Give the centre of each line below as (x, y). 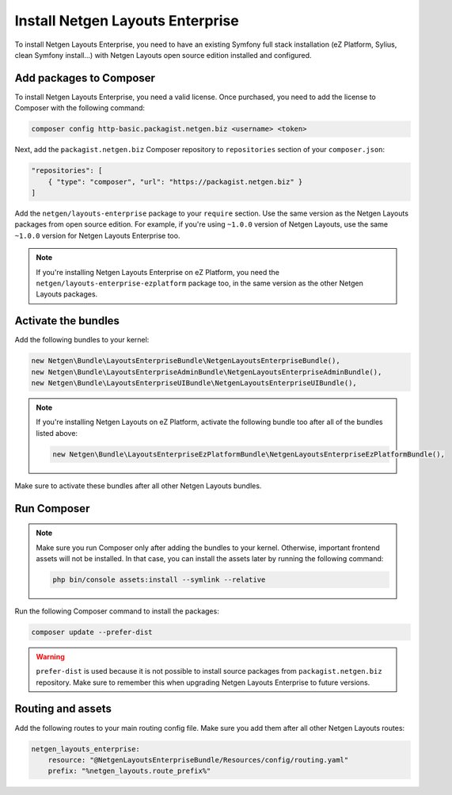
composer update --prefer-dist (92, 632)
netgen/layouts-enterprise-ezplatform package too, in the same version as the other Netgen (199, 283)
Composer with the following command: (80, 108)
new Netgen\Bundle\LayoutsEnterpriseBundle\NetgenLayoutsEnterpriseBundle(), (186, 361)
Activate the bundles (67, 321)
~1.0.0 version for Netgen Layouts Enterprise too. (97, 235)
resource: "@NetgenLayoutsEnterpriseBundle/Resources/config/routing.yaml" (198, 760)
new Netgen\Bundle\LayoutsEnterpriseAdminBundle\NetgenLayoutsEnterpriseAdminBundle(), (207, 372)
